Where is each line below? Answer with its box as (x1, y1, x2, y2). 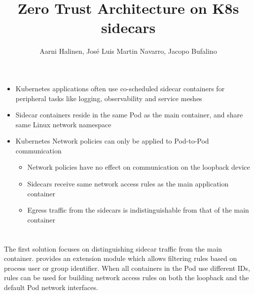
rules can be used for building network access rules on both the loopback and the (4, 272, 249, 283)
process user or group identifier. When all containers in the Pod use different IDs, (4, 262, 250, 273)
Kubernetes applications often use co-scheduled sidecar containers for (15, 83, 225, 93)
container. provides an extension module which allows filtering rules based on (4, 253, 237, 263)
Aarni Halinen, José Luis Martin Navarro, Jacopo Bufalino (39, 46, 217, 56)
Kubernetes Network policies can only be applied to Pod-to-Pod (15, 136, 209, 146)
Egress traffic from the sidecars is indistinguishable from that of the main (27, 205, 249, 215)
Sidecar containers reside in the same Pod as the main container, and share (15, 110, 243, 120)
